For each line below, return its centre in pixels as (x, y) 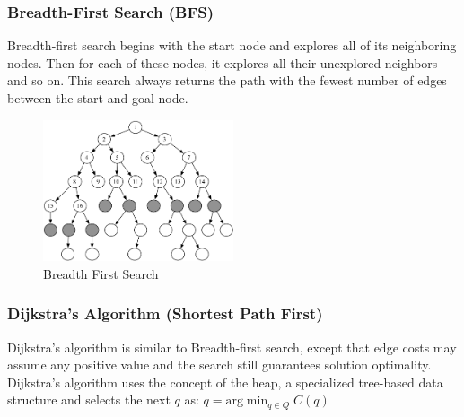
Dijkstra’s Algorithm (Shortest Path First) (165, 313)
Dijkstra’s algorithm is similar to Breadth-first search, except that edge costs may (232, 347)
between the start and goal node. (98, 98)
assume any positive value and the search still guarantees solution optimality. (219, 365)
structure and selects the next (89, 400)
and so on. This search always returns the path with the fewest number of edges (227, 80)
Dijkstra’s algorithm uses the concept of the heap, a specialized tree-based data (225, 382)
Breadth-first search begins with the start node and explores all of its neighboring (232, 45)
